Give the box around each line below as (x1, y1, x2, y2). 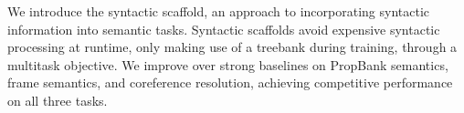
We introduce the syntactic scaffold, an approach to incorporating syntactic (7, 2, 430, 20)
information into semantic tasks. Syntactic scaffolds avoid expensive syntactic (7, 19, 440, 38)
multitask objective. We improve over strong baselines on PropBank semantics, (7, 55, 448, 74)
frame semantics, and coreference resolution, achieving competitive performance (7, 73, 453, 92)
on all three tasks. (7, 90, 108, 109)
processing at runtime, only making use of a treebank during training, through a (7, 37, 458, 56)
